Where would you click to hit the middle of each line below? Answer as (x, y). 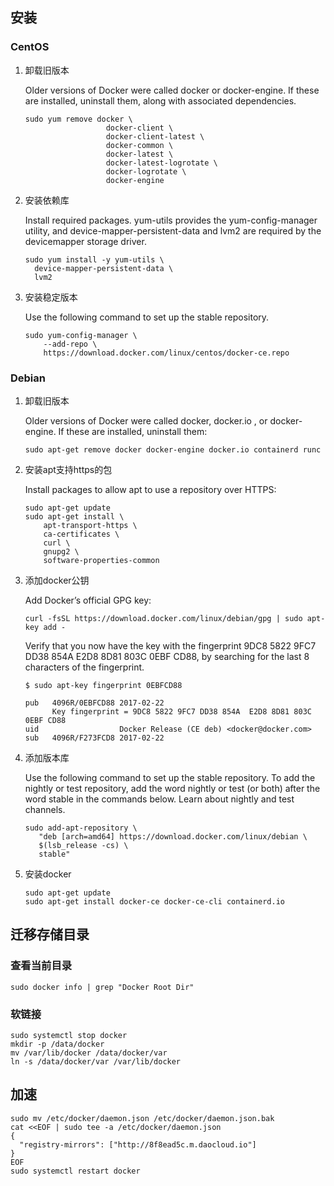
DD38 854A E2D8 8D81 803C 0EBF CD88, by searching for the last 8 (167, 656)
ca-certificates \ (81, 534)
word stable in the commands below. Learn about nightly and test (159, 799)
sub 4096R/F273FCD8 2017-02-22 (94, 738)
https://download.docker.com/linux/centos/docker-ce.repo (166, 353)
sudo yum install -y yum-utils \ (94, 259)
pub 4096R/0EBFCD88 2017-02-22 (94, 703)
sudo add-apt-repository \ (81, 828)
